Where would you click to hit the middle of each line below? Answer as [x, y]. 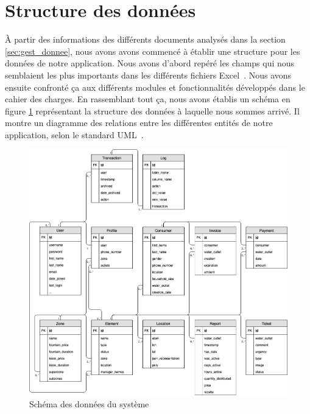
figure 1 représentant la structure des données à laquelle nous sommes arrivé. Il [152, 111]
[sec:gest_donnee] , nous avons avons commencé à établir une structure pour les [153, 51]
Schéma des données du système [89, 404]
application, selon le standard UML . [74, 134]
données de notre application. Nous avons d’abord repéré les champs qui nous [150, 63]
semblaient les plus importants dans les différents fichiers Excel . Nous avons [148, 75]
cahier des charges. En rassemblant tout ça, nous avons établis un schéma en [148, 99]
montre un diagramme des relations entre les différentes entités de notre [139, 123]
